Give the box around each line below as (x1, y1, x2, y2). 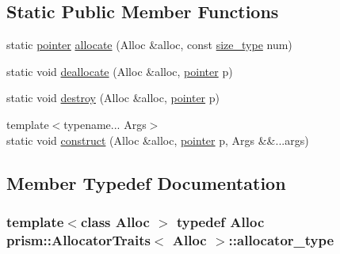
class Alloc (80, 211, 150, 231)
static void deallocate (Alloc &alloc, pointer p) (6, 63, 233, 79)
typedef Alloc (176, 211, 265, 231)
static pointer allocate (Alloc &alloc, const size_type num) (6, 36, 292, 53)
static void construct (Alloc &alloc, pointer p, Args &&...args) (6, 131, 309, 148)
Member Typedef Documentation (6, 170, 286, 195)
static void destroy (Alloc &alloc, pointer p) (6, 89, 220, 106)
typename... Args (63, 116, 147, 132)
